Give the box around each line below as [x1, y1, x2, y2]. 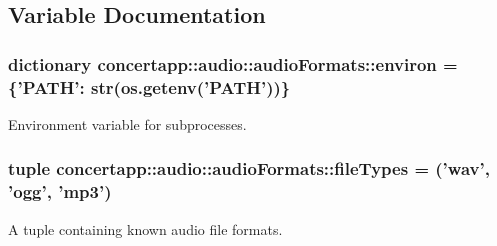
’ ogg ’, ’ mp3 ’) [8, 179, 112, 204]
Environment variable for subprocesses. [8, 113, 247, 134]
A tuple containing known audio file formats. [8, 218, 283, 239]
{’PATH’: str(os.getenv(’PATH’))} [8, 74, 291, 99]
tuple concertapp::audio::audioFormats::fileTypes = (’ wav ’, [8, 156, 490, 181]
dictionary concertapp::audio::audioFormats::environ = [8, 51, 458, 76]
